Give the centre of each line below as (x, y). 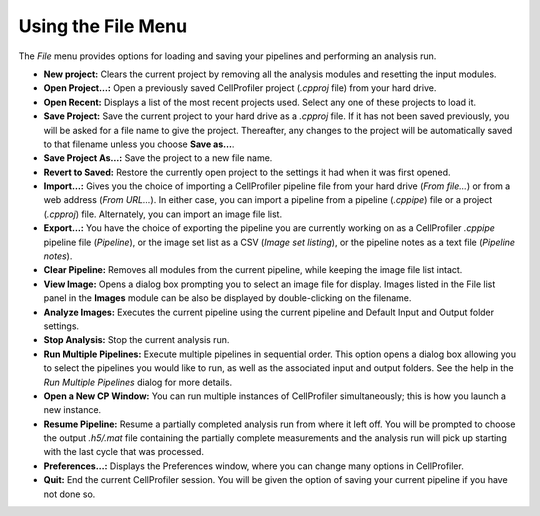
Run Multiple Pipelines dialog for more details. (138, 382)
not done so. (69, 494)
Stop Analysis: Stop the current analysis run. (136, 340)
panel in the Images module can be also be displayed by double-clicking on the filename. (227, 298)
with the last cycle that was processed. (124, 452)
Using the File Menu (103, 26)
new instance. (72, 410)
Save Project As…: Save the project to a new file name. (158, 158)
